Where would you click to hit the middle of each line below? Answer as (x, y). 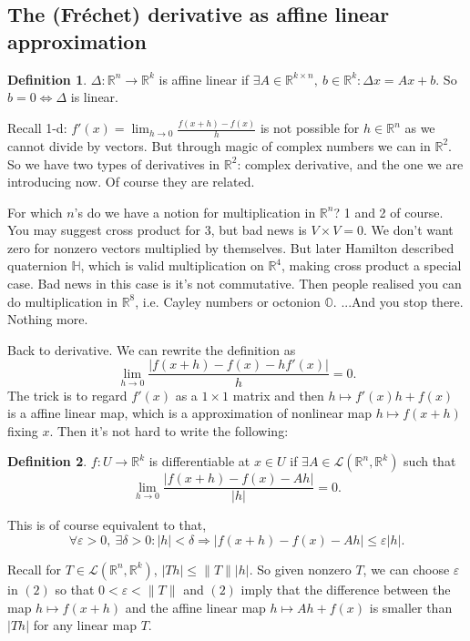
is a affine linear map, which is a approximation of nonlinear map (190, 413)
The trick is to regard (67, 395)
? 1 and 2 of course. (388, 212)
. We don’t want (409, 230)
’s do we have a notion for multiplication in (195, 212)
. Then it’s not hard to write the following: (169, 430)
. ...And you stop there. (398, 301)
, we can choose (406, 569)
